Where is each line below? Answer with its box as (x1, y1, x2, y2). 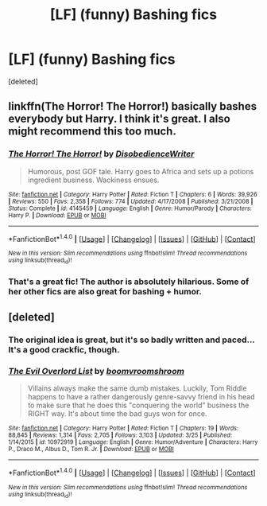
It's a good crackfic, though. (8, 344, 120, 355)
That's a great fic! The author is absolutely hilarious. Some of (8, 276, 250, 287)
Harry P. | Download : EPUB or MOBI (8, 211, 106, 220)
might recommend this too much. (8, 125, 176, 138)
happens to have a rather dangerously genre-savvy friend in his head (27, 392, 255, 402)
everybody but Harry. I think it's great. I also (8, 112, 230, 126)
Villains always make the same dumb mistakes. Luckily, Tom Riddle (27, 383, 247, 393)
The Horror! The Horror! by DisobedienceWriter (8, 149, 195, 160)
